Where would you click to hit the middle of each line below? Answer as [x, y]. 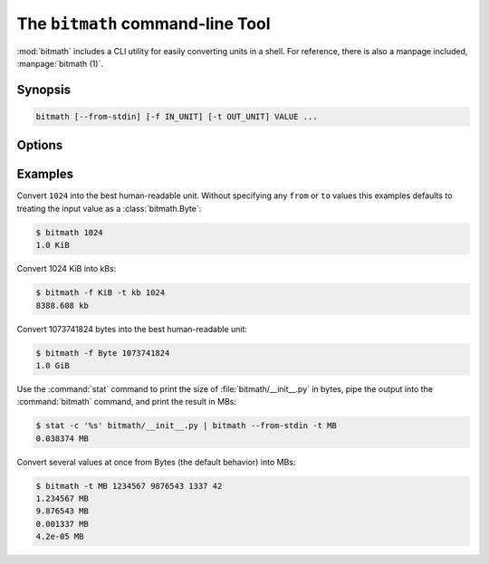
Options [40, 145]
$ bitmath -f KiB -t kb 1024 [101, 293]
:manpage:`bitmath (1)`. [60, 63]
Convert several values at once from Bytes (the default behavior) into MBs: [156, 462]
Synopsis [44, 89]
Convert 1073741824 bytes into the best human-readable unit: [132, 329]
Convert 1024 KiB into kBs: [67, 269]
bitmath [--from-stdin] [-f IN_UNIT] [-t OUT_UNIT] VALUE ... [177, 116]
